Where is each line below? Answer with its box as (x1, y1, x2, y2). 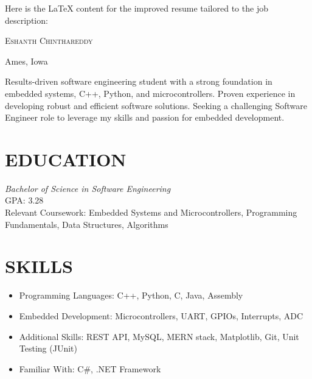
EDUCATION (5, 146, 127, 171)
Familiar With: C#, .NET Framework (19, 362, 161, 375)
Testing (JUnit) (19, 342, 77, 355)
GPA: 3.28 (5, 194, 44, 207)
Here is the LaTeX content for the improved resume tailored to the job (5, 2, 268, 14)
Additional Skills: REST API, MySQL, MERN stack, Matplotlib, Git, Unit (19, 330, 299, 342)
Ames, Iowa (5, 54, 48, 67)
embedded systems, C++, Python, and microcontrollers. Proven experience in (5, 87, 296, 99)
